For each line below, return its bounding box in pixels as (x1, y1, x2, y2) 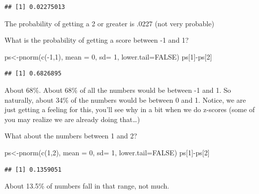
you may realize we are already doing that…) (4, 114, 140, 124)
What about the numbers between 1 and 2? (4, 130, 137, 141)
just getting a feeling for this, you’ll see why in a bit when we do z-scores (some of (4, 104, 255, 115)
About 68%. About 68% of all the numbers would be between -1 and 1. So (4, 84, 231, 95)
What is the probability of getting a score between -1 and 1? (4, 35, 189, 45)
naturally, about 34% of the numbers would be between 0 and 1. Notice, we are (4, 94, 246, 105)
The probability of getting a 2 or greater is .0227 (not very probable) (4, 18, 214, 28)
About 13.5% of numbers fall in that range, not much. (4, 181, 170, 191)
